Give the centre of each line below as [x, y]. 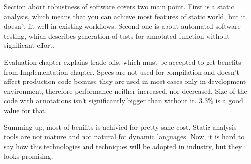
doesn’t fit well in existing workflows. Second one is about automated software [122, 26]
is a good [229, 101]
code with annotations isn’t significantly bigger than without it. [100, 101]
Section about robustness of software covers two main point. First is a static [119, 6]
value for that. [26, 110]
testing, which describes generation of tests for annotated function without [117, 35]
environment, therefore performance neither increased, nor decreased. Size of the [125, 91]
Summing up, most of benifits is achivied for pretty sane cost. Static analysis [120, 127]
